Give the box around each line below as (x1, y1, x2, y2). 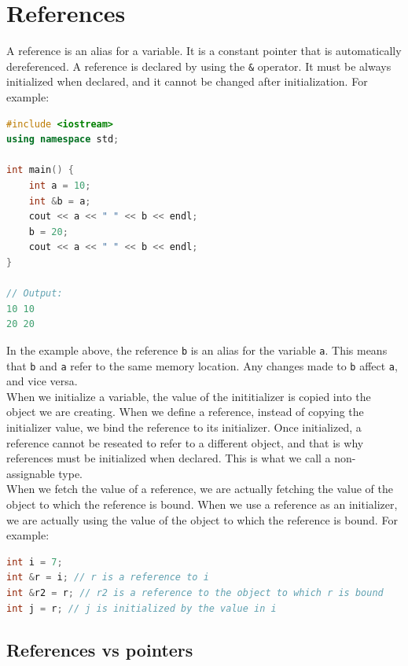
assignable (6, 465, 55, 481)
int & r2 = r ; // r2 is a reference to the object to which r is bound (6, 587, 384, 598)
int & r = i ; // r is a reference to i (6, 572, 209, 583)
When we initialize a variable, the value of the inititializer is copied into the (6, 388, 371, 404)
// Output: (6, 288, 63, 300)
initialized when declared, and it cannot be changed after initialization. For (6, 73, 368, 90)
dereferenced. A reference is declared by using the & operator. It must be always (6, 57, 391, 74)
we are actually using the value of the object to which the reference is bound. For (6, 511, 398, 528)
